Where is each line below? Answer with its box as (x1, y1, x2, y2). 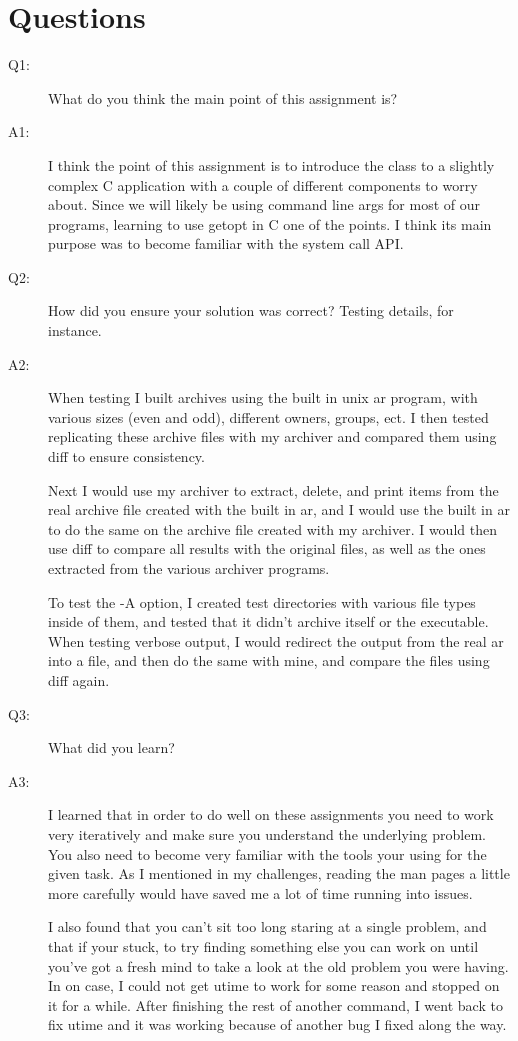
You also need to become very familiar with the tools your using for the (48, 843, 487, 864)
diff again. (48, 669, 110, 690)
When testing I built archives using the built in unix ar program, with (48, 387, 478, 408)
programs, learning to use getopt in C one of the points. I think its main (48, 213, 492, 234)
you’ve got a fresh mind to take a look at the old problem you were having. (48, 955, 509, 976)
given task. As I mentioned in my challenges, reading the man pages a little (48, 863, 510, 884)
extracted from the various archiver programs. (48, 558, 330, 578)
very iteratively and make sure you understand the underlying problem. (48, 823, 486, 844)
